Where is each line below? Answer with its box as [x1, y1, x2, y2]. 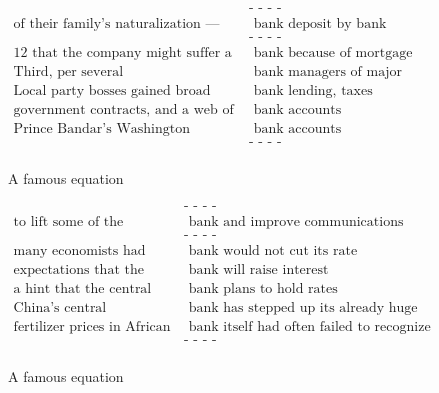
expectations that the [13, 263, 144, 278]
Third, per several [13, 65, 124, 80]
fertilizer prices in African [13, 320, 171, 335]
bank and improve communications [188, 214, 404, 229]
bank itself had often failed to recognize [188, 320, 431, 335]
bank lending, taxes [253, 84, 373, 99]
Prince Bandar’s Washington [13, 122, 190, 137]
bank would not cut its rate [188, 244, 358, 259]
